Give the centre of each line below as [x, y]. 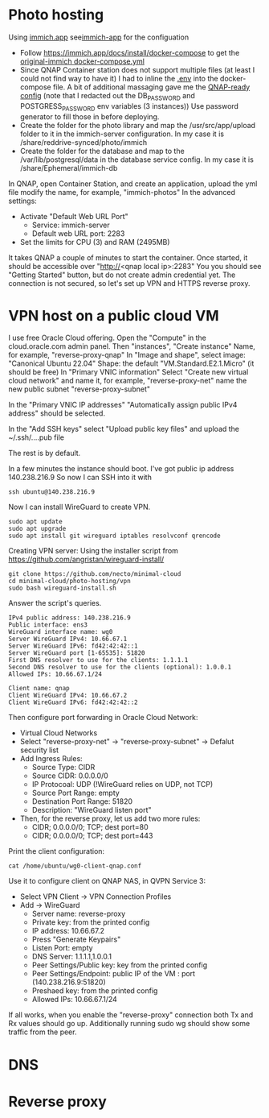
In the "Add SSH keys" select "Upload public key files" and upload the [124, 429]
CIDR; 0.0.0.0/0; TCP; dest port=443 [92, 836]
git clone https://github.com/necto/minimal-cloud [95, 574]
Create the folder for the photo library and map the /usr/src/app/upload [137, 125]
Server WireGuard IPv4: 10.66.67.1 [68, 639]
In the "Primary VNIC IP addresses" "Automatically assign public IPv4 [123, 405]
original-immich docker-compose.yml [82, 61]
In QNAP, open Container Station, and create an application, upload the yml [133, 184]
